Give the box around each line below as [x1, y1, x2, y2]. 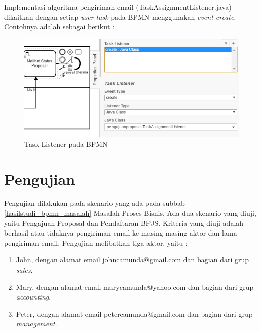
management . [16, 318, 57, 329]
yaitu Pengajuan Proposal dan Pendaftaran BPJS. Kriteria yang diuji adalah [4, 217, 244, 228]
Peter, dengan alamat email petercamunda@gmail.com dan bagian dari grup [16, 308, 253, 319]
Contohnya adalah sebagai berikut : [4, 21, 115, 32]
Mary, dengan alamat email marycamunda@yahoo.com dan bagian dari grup [16, 281, 254, 292]
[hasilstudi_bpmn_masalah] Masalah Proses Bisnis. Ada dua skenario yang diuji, [4, 208, 256, 218]
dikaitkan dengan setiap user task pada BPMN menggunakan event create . [4, 11, 236, 22]
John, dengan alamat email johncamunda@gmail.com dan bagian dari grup [16, 254, 249, 265]
